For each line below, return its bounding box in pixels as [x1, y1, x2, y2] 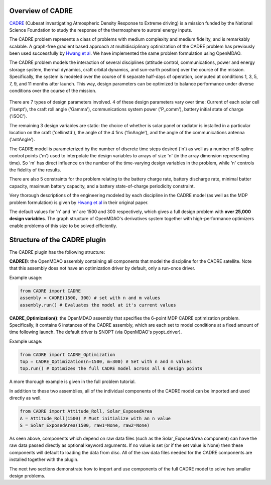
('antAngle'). [9, 136, 35, 143]
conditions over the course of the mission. [9, 88, 97, 94]
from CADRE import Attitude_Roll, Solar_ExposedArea [20, 409, 153, 414]
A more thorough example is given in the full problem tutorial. [9, 378, 136, 384]
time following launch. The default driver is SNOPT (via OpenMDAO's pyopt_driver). [9, 329, 182, 335]
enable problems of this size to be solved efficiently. [9, 223, 117, 229]
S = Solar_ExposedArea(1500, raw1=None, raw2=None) [20, 422, 150, 428]
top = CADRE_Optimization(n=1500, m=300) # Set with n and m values [20, 359, 192, 364]
